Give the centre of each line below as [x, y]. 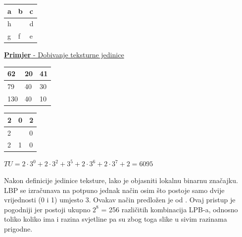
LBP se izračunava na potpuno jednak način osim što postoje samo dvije [114, 190]
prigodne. [18, 229]
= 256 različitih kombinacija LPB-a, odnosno [169, 209]
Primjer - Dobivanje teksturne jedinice [64, 55]
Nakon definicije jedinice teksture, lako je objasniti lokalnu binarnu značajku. [121, 180]
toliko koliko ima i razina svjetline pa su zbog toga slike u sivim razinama [116, 219]
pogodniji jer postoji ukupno [47, 209]
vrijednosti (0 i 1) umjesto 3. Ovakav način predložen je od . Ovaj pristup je [120, 200]
